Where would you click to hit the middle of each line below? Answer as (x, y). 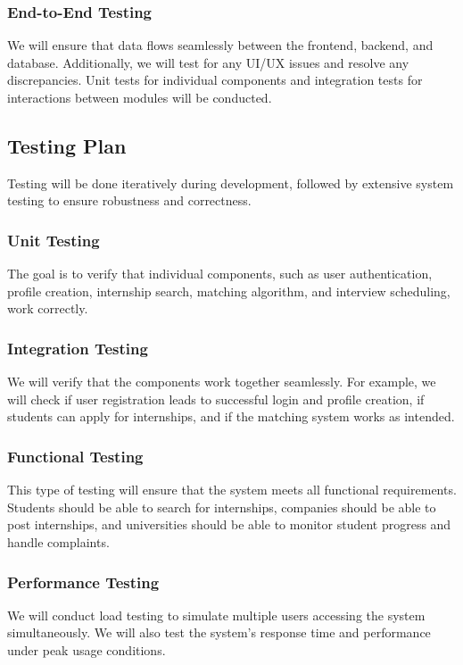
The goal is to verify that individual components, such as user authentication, (220, 274)
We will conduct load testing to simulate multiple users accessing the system (216, 615)
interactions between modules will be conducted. (140, 97)
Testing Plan (67, 145)
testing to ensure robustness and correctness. (129, 200)
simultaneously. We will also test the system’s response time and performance (219, 632)
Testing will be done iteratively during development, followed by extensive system (231, 183)
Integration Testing (78, 348)
